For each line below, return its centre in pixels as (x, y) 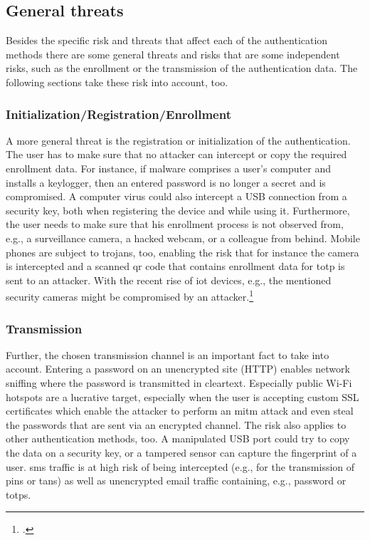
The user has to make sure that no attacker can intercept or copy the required (176, 154)
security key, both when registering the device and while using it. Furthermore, (178, 210)
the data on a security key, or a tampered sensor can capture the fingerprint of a (181, 452)
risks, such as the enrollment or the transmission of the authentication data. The (182, 68)
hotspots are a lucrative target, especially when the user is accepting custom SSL (183, 396)
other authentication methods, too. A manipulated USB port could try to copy (178, 438)
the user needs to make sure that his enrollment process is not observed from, (175, 224)
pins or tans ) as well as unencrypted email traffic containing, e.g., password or (176, 481)
